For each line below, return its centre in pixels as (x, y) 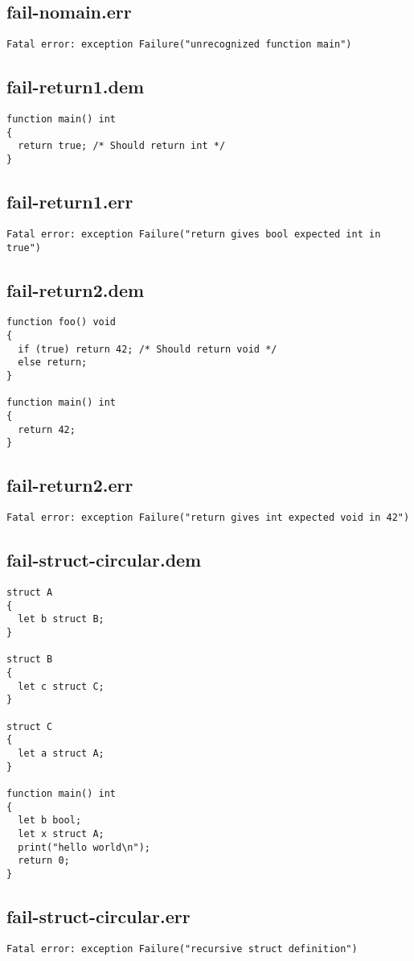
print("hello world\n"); (84, 847)
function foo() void (61, 322)
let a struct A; (61, 753)
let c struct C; (61, 686)
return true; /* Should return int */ (122, 146)
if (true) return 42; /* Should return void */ (148, 349)
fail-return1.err (70, 202)
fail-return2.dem (76, 289)
